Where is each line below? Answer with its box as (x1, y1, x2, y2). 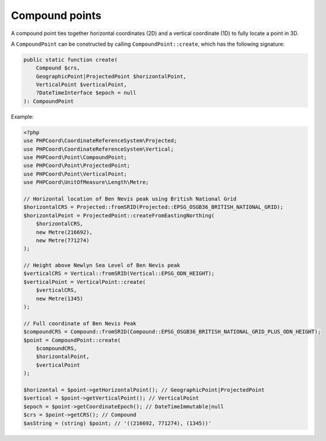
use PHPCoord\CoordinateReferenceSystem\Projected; (23, 137, 178, 144)
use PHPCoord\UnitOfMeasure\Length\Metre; (23, 179, 149, 186)
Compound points (11, 9, 102, 22)
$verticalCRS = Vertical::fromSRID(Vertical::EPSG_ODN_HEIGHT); (23, 270, 215, 277)
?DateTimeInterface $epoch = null (36, 90, 137, 96)
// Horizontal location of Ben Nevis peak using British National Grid (23, 195, 237, 202)
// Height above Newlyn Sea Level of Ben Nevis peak (23, 262, 181, 269)
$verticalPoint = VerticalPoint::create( (23, 278, 146, 285)
